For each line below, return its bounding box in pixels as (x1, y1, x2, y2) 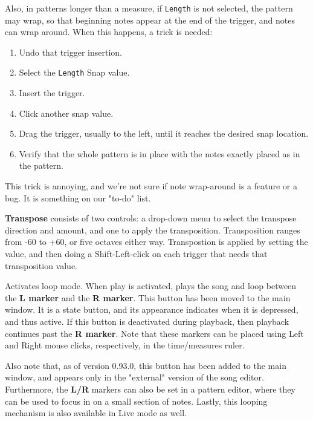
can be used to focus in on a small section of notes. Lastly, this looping (5, 394, 268, 407)
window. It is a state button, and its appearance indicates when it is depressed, (5, 303, 298, 316)
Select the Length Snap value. (19, 66, 130, 79)
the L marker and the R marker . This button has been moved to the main (5, 291, 291, 304)
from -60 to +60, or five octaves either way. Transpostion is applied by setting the (5, 235, 308, 248)
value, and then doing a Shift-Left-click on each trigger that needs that (5, 247, 268, 260)
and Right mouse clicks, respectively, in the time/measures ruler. (5, 339, 245, 351)
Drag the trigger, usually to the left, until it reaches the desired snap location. (19, 127, 309, 140)
